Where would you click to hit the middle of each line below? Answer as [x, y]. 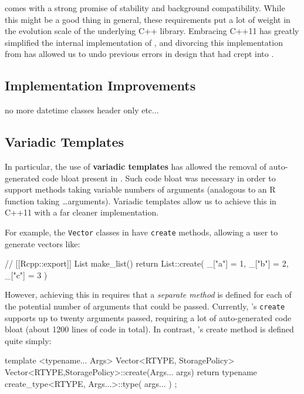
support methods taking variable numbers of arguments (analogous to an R [140, 189]
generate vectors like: [43, 243]
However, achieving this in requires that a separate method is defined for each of [148, 294]
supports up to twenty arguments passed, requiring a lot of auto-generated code [148, 317]
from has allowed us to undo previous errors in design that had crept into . [139, 54]
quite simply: [28, 340]
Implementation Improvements [100, 85]
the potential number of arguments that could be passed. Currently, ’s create [145, 306]
